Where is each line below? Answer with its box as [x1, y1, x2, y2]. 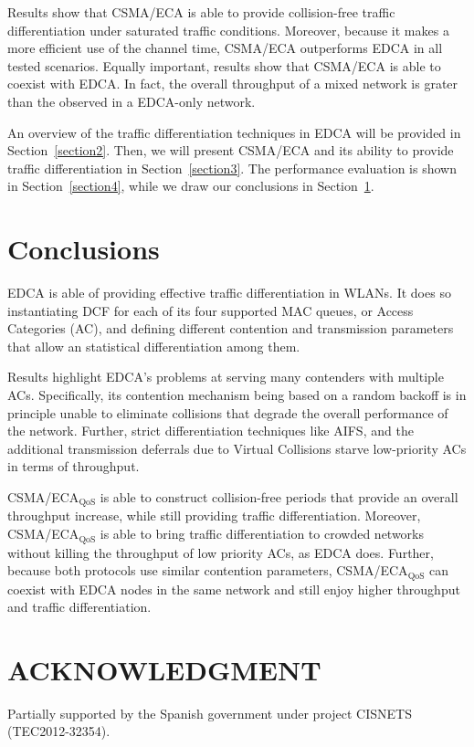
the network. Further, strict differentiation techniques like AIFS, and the [7, 421, 414, 440]
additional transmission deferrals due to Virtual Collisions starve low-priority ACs [7, 438, 467, 458]
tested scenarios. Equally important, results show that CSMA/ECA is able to [7, 56, 441, 75]
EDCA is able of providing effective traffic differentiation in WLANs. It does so [7, 283, 451, 302]
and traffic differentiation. [7, 597, 152, 616]
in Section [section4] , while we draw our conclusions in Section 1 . [7, 176, 374, 195]
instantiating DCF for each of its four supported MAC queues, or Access [7, 300, 414, 320]
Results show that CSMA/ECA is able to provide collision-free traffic [7, 3, 395, 21]
